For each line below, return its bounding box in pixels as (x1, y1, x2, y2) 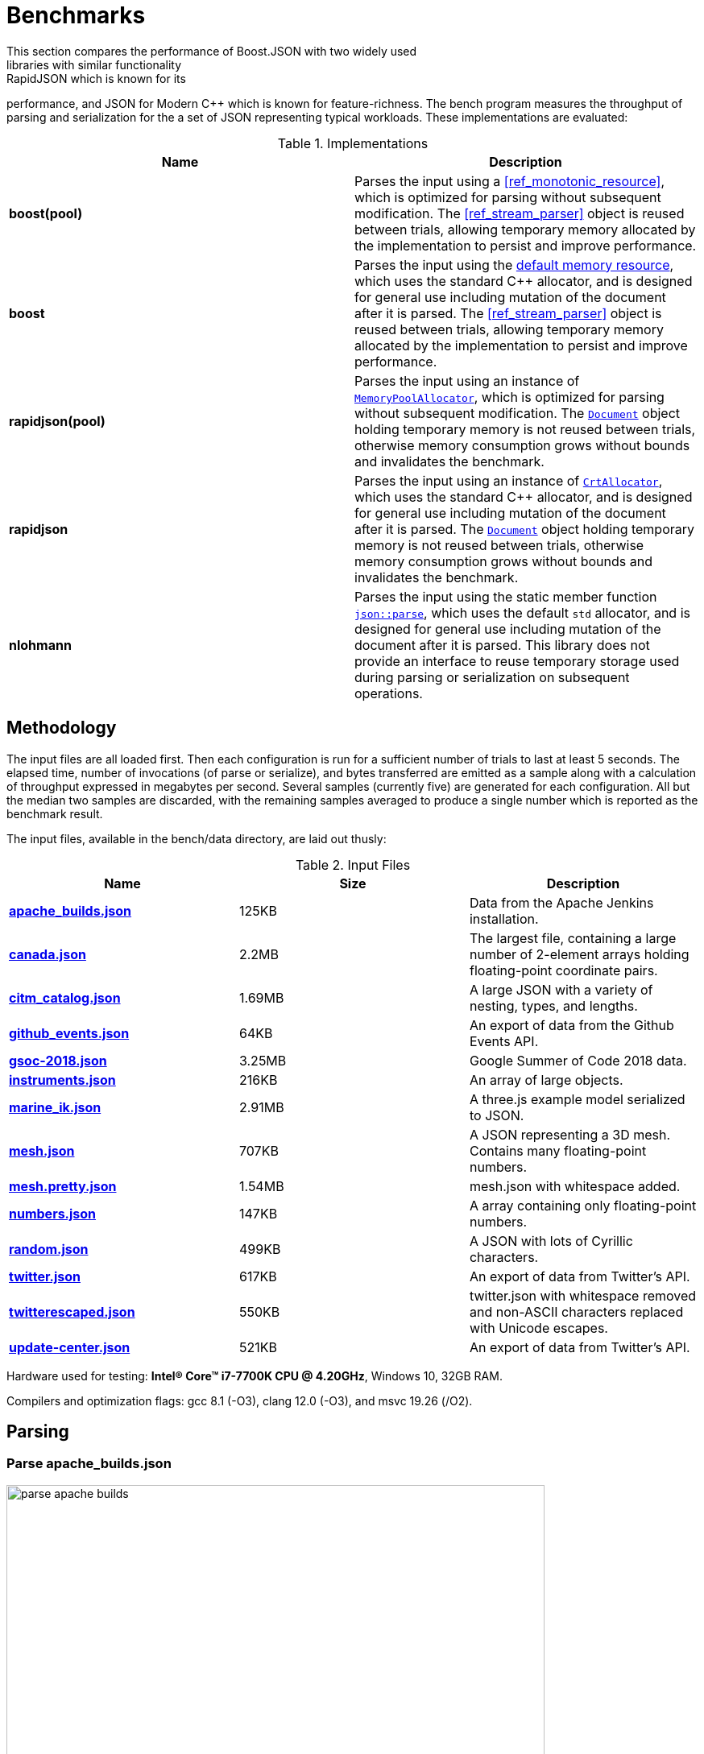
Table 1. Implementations (277, 134, 429, 151)
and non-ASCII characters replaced (469, 1303, 684, 1320)
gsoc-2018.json (9, 1052, 107, 1069)
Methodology (6, 718, 117, 738)
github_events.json (9, 1024, 130, 1041)
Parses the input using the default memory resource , (354, 256, 674, 273)
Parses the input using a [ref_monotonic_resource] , (354, 172, 665, 189)
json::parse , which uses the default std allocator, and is (354, 604, 690, 621)
